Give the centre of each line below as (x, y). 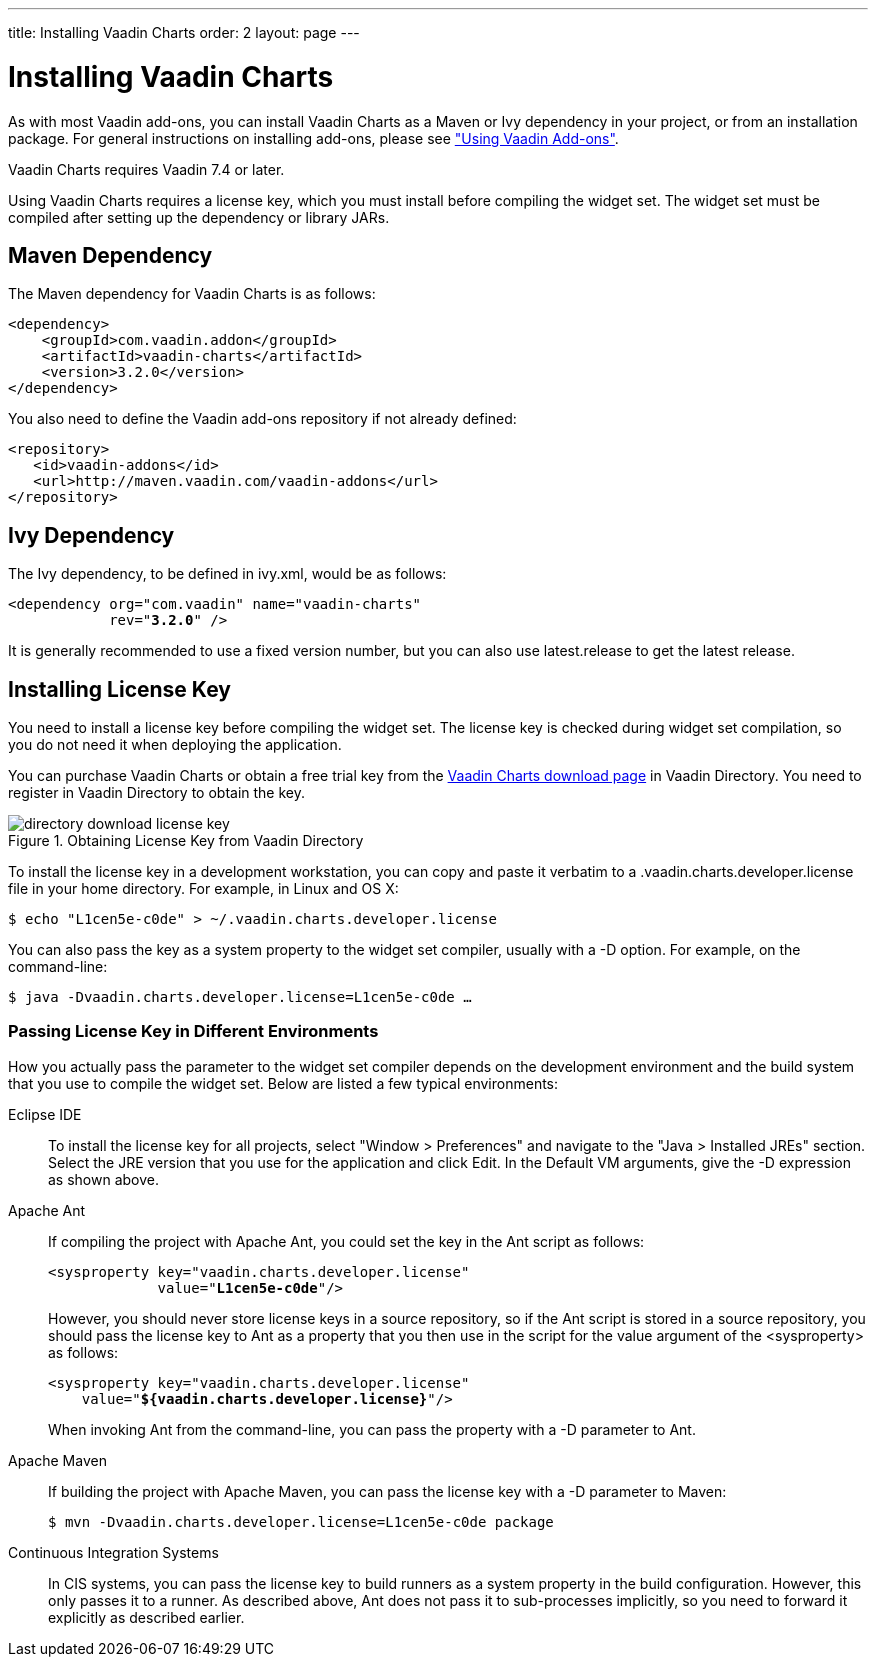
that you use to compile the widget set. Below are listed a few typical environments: (283, 1083)
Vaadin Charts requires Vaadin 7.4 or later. (146, 169)
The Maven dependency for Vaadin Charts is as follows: (192, 294)
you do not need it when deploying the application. (175, 745)
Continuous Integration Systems (113, 1552)
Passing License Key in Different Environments (193, 1031)
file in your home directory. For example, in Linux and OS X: (203, 889)
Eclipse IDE (45, 1114)
